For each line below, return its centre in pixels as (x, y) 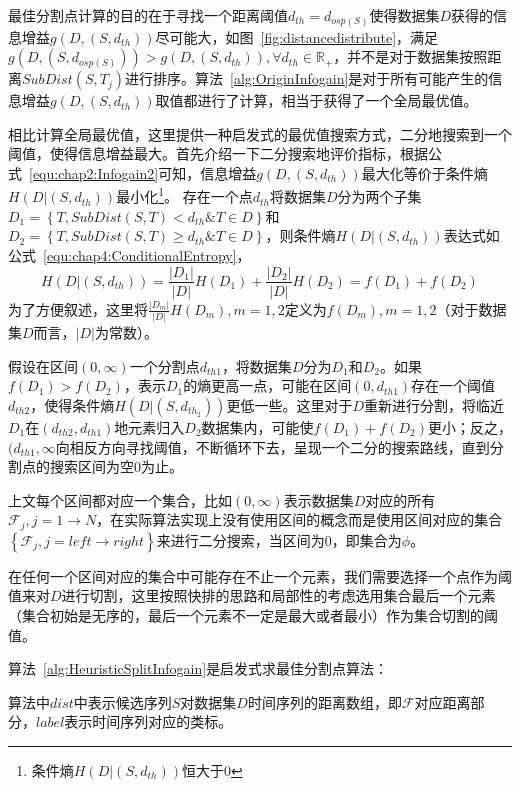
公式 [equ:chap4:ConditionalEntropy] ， (129, 254)
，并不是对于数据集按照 (410, 56)
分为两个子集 (379, 196)
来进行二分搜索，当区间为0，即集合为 (279, 539)
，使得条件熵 (72, 404)
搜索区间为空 (91, 466)
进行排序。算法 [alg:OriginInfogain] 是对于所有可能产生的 (307, 78)
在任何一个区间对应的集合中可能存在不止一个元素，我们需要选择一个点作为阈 (260, 575)
